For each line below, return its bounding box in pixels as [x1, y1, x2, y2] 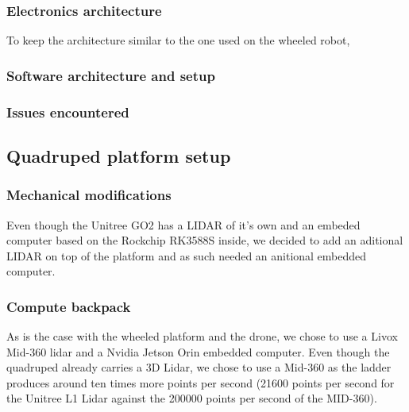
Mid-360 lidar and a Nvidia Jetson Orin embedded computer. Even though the [6, 343, 390, 360]
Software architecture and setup [6, 65, 215, 85]
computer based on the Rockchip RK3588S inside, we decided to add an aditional [6, 232, 403, 248]
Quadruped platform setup [6, 143, 231, 167]
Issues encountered [6, 102, 129, 121]
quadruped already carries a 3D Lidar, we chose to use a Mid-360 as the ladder [6, 359, 392, 375]
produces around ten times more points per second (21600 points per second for [6, 374, 395, 391]
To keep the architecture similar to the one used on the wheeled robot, [6, 32, 350, 48]
